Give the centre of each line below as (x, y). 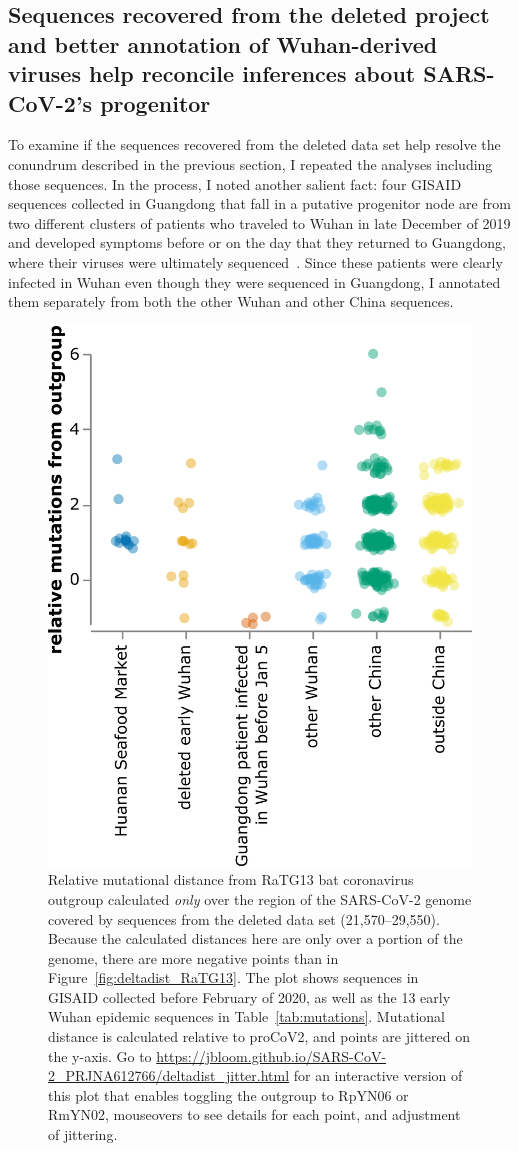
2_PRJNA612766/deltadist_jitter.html (169, 1075)
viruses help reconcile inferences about (212, 73)
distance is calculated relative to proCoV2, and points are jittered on (259, 1036)
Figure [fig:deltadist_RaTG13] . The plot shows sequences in (233, 977)
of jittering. (83, 1134)
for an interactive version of (378, 1075)
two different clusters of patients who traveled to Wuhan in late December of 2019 (259, 222)
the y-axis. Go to (100, 1055)
